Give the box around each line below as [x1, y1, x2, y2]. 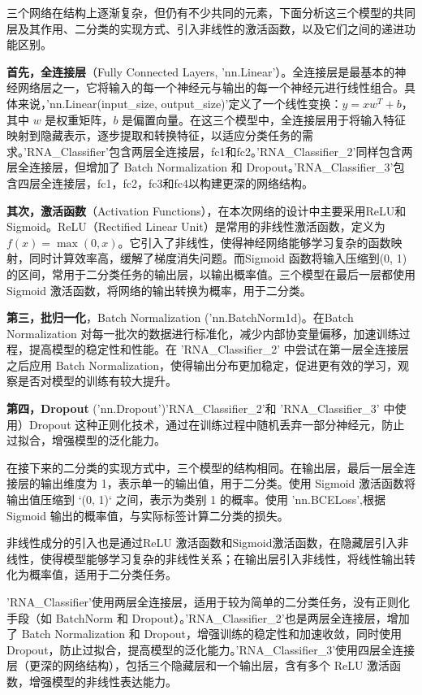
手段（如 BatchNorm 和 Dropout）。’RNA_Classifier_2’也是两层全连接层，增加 [6, 609, 410, 626]
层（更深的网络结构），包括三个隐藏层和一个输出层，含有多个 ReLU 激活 [6, 657, 390, 674]
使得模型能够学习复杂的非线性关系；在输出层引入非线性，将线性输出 [40, 549, 404, 567]
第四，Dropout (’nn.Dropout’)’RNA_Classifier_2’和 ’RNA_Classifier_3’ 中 [6, 400, 395, 417]
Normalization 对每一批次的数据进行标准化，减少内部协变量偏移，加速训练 [6, 324, 399, 341]
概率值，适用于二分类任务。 [28, 566, 177, 583]
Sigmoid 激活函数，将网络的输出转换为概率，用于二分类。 [6, 281, 312, 298]
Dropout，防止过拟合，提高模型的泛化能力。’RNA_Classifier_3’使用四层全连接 [6, 641, 416, 658]
